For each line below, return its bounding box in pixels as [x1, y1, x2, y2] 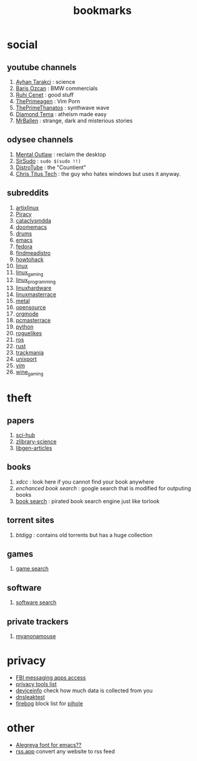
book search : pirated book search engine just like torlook [15, 497, 160, 505]
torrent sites [7, 515, 55, 526]
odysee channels [7, 134, 73, 145]
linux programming [15, 276, 56, 285]
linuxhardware [15, 284, 52, 292]
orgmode [15, 310, 39, 318]
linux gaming [15, 268, 44, 277]
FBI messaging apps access [15, 674, 86, 681]
